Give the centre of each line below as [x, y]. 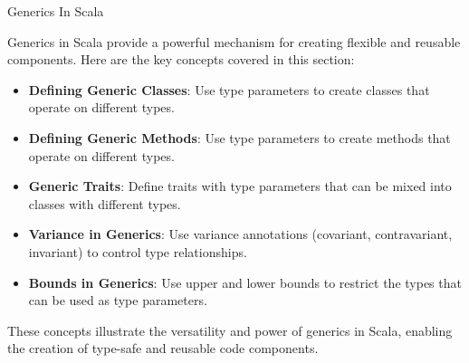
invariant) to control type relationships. [138, 251]
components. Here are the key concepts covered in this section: [181, 59]
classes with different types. [105, 203]
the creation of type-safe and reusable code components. [163, 348]
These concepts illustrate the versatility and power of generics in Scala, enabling [230, 330]
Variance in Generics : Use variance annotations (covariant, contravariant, [240, 234]
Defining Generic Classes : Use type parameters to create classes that [229, 89]
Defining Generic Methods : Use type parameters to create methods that [239, 137]
